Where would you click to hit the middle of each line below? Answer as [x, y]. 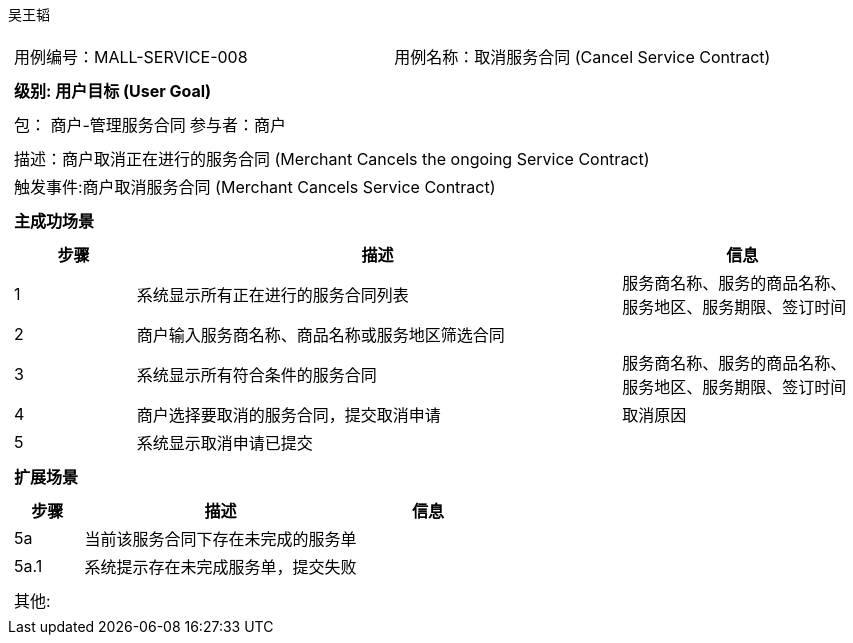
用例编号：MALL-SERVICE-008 [131, 57]
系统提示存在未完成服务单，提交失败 [220, 567]
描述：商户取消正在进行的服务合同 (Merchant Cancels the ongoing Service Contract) [332, 159]
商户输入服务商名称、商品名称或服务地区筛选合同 [320, 335]
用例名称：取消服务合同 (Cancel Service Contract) [582, 57]
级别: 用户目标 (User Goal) [113, 91]
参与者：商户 [237, 125]
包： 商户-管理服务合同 [100, 125]
